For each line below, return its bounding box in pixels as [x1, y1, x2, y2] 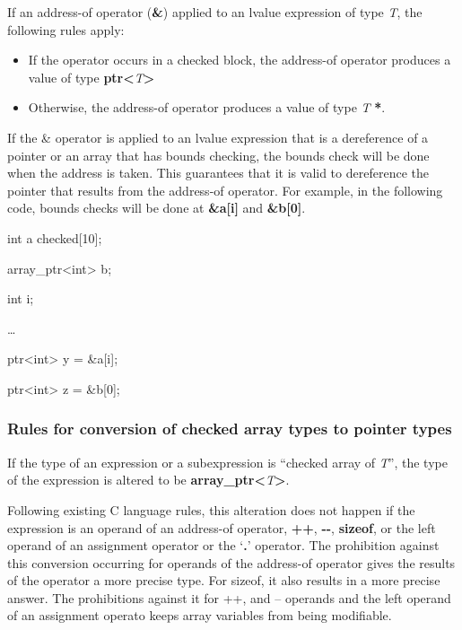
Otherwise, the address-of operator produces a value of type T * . [28, 98, 386, 117]
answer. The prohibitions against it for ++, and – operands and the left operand [7, 588, 451, 607]
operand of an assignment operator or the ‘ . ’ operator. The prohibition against [7, 536, 440, 555]
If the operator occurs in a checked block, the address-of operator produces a [28, 50, 451, 69]
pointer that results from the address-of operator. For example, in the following [7, 180, 443, 199]
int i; [7, 289, 34, 308]
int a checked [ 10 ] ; [7, 228, 102, 247]
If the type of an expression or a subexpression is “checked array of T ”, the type [7, 452, 448, 471]
